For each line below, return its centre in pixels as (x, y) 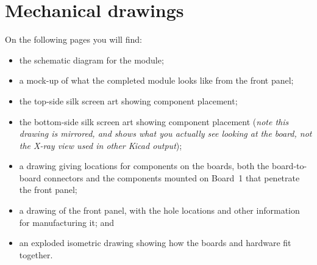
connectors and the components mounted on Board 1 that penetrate (172, 177)
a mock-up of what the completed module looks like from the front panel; (156, 80)
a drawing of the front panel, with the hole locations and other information (159, 210)
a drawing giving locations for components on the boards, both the (144, 166)
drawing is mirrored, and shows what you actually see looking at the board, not (166, 133)
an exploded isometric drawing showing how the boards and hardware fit (155, 243)
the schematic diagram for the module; (91, 60)
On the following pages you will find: (73, 39)
